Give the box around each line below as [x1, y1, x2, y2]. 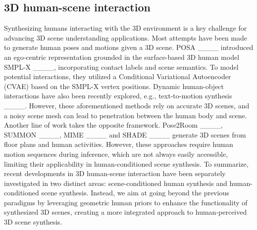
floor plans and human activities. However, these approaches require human [4, 139, 233, 149]
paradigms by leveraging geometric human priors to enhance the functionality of [4, 197, 248, 207]
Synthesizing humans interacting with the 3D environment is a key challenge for [4, 23, 247, 33]
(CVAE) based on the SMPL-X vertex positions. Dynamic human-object [4, 81, 224, 91]
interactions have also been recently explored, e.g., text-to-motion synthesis [4, 91, 232, 101]
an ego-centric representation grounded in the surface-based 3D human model [4, 51, 240, 62]
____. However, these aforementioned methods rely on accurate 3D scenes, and [4, 100, 250, 110]
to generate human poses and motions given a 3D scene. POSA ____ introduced [4, 42, 254, 52]
